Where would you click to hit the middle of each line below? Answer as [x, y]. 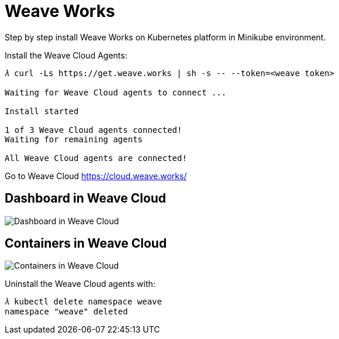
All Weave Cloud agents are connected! [96, 158]
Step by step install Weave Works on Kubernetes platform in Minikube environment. [165, 37]
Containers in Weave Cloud [86, 244]
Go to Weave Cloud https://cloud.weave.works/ [96, 176]
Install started [42, 111]
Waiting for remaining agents [74, 139]
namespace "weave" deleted [66, 312]
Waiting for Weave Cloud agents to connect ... [116, 92]
